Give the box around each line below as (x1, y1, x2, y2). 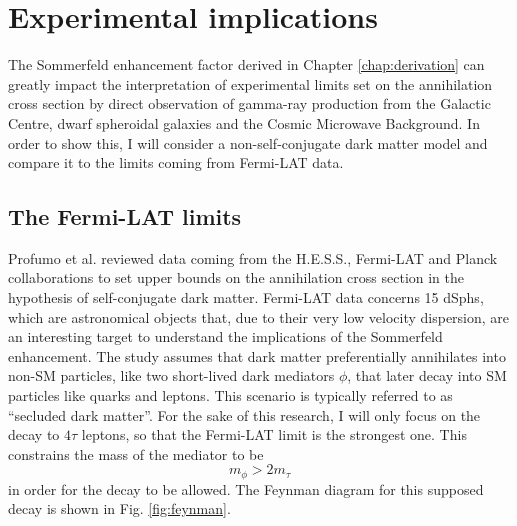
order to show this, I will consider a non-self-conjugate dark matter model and (8, 132, 488, 153)
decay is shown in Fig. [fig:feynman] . (8, 498, 231, 519)
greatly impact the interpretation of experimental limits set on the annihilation (8, 73, 493, 94)
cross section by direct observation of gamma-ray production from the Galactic (8, 93, 491, 114)
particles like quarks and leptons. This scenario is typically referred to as (8, 385, 453, 406)
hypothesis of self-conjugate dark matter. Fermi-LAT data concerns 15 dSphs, (8, 287, 484, 308)
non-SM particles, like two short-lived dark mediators (8, 365, 335, 386)
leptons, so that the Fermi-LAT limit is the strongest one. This (81, 424, 467, 445)
